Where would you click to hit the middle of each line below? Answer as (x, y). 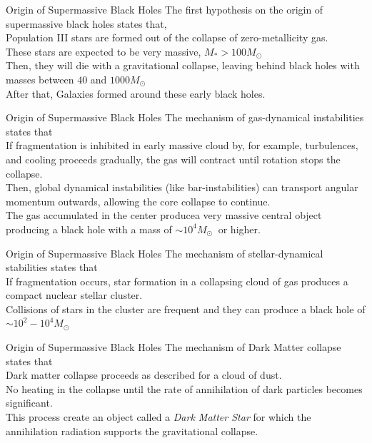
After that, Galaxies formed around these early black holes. (136, 93)
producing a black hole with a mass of (89, 229)
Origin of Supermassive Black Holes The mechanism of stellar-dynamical (165, 253)
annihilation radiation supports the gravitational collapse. (132, 431)
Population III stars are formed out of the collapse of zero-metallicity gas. (167, 37)
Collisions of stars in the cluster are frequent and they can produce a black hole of (186, 309)
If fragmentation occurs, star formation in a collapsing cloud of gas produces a (177, 281)
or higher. (239, 229)
